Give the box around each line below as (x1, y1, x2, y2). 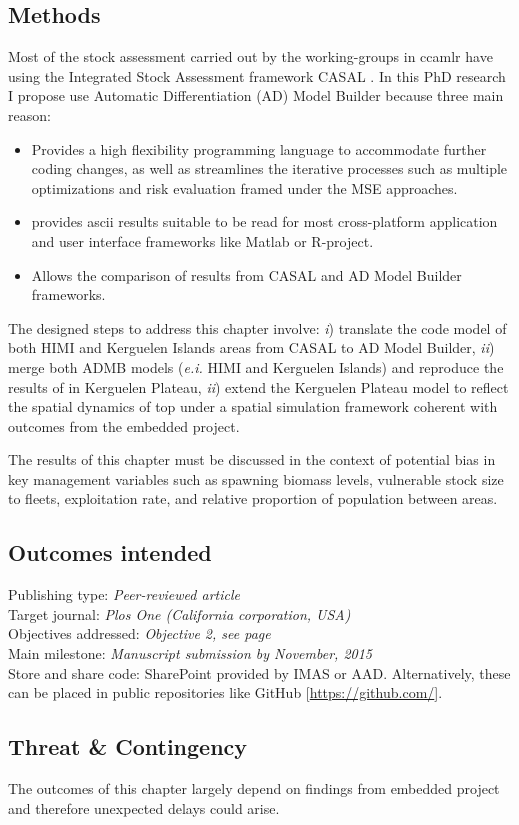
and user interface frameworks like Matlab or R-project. (31, 230, 374, 251)
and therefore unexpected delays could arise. (8, 797, 280, 818)
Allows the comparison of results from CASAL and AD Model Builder (31, 264, 462, 285)
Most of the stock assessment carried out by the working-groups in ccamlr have (8, 46, 493, 67)
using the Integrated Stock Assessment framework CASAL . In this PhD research (8, 65, 506, 86)
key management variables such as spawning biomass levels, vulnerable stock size (8, 468, 504, 489)
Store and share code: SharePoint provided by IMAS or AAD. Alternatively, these (8, 662, 511, 683)
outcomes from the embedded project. (8, 415, 240, 436)
